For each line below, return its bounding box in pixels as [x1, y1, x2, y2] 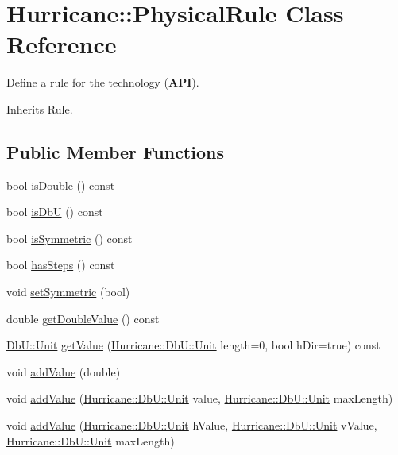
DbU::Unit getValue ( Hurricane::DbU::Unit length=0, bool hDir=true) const [6, 337, 381, 353]
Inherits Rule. [6, 100, 73, 117]
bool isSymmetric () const [6, 229, 133, 246]
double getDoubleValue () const [6, 310, 160, 326]
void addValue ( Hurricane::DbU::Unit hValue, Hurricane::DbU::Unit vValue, [6, 417, 377, 434]
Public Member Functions [6, 139, 224, 164]
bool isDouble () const [6, 176, 115, 193]
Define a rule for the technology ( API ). [6, 74, 199, 91]
